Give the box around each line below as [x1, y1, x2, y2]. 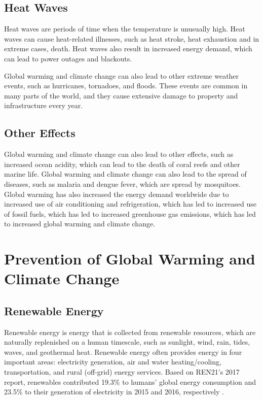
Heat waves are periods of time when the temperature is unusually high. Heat [4, 23, 245, 34]
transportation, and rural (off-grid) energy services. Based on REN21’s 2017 [4, 366, 240, 377]
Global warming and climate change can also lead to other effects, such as [4, 149, 234, 159]
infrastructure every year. [4, 100, 83, 111]
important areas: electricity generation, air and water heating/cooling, [4, 356, 221, 367]
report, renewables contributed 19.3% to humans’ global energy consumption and [4, 376, 256, 387]
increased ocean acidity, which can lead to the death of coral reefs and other [4, 158, 240, 169]
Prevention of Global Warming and [4, 248, 255, 269]
